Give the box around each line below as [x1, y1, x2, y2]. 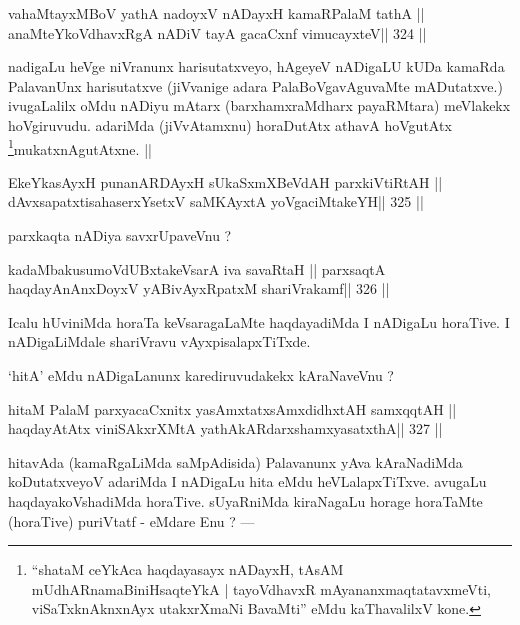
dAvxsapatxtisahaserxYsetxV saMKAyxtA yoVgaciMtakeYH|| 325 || [8, 191, 424, 212]
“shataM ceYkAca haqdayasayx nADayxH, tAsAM [31, 559, 344, 580]
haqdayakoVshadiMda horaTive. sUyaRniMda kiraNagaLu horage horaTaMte [8, 490, 483, 511]
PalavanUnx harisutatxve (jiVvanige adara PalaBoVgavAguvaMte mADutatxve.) [8, 75, 503, 96]
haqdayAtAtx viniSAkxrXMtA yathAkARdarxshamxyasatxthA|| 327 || [8, 418, 443, 439]
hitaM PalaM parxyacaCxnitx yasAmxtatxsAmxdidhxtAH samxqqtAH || [8, 398, 457, 419]
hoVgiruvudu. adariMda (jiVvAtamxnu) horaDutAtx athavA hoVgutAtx [8, 114, 452, 135]
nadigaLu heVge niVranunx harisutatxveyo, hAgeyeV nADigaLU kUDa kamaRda [8, 56, 505, 77]
